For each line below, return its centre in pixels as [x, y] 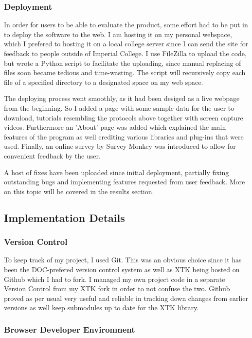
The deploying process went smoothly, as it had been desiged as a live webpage [122, 98]
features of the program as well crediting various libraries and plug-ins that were [124, 136]
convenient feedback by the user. [52, 155]
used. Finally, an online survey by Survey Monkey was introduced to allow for [120, 146]
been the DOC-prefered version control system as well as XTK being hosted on [122, 269]
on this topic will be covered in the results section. [79, 191]
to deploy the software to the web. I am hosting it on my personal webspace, [118, 34]
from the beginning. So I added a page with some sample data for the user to [119, 108]
